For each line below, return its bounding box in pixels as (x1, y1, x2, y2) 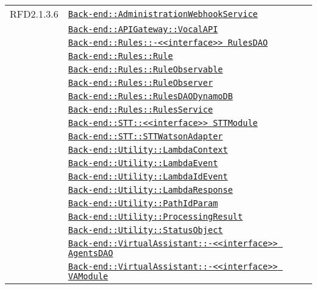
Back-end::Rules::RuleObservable (68, 64, 223, 74)
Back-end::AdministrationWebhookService (68, 9, 258, 19)
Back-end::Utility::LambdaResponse (68, 185, 233, 195)
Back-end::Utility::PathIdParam (68, 198, 218, 208)
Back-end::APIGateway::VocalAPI (68, 24, 218, 34)
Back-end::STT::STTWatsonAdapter (68, 131, 223, 141)
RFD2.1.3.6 (10, 7, 59, 21)
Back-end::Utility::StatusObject (68, 225, 223, 235)
